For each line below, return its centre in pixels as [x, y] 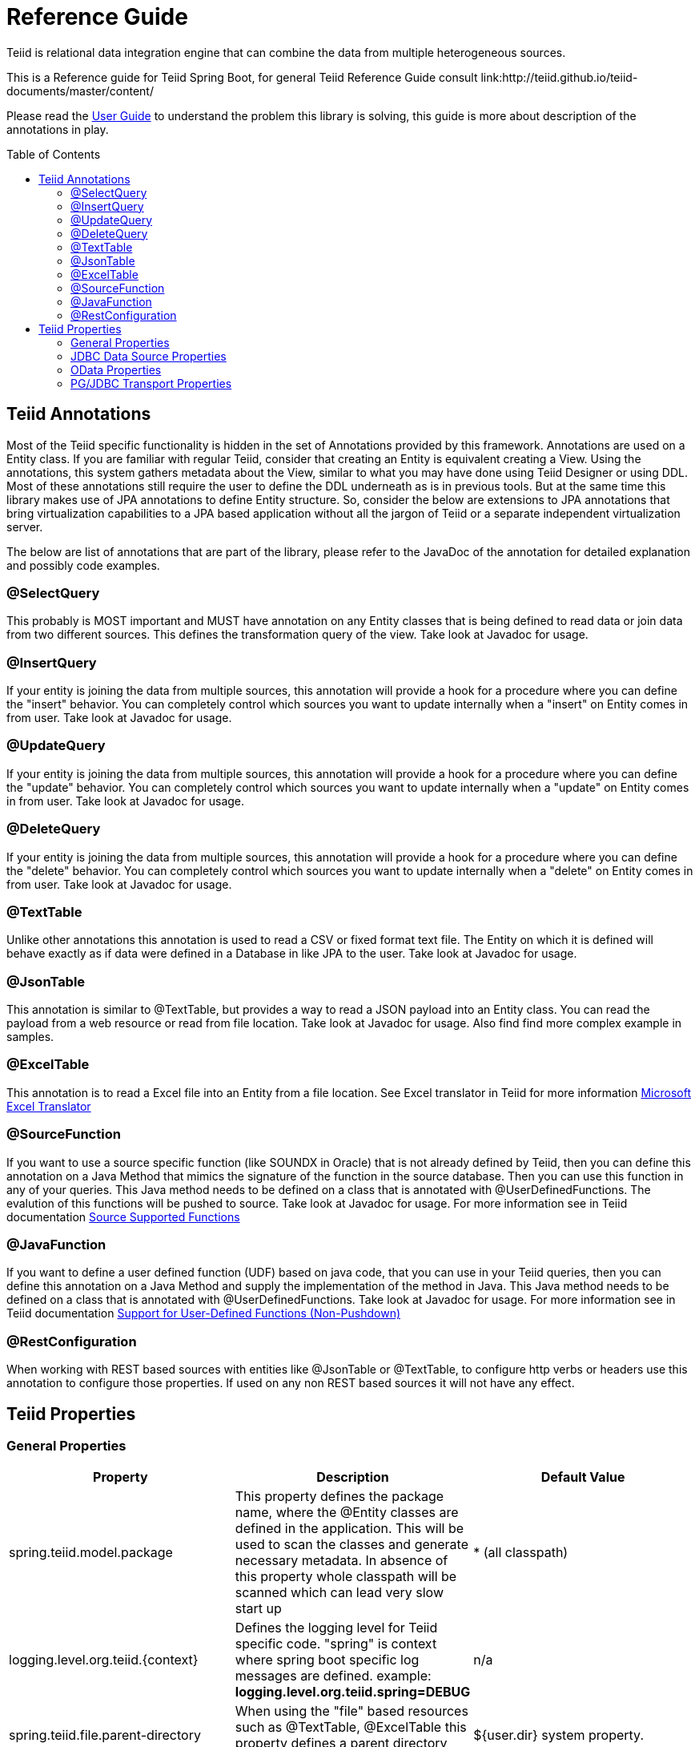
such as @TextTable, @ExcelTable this [351, 1727]
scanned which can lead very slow [339, 1593]
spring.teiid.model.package [91, 1553]
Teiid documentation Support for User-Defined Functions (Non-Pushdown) [204, 1313]
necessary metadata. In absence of [341, 1561]
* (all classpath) [521, 1553]
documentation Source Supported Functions [123, 1216]
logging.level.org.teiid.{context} [104, 1660]
